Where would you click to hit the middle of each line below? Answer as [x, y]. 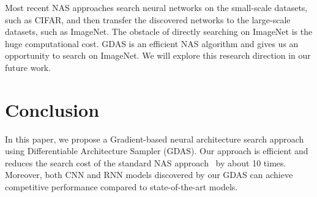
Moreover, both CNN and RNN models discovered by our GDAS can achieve [149, 175]
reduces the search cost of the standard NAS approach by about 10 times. [146, 162]
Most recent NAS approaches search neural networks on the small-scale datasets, [156, 7]
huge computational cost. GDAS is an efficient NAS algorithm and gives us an [152, 43]
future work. [28, 67]
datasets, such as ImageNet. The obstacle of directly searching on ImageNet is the [159, 32]
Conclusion [52, 109]
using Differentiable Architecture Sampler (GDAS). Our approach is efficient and [157, 151]
